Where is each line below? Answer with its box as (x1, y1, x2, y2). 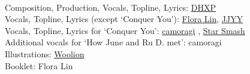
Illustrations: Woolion (5, 47, 85, 60)
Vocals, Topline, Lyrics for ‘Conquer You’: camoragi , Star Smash (5, 24, 245, 36)
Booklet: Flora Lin (5, 59, 73, 72)
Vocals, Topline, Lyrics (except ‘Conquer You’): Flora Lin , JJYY (5, 13, 243, 25)
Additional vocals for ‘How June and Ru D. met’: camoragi (5, 36, 222, 48)
